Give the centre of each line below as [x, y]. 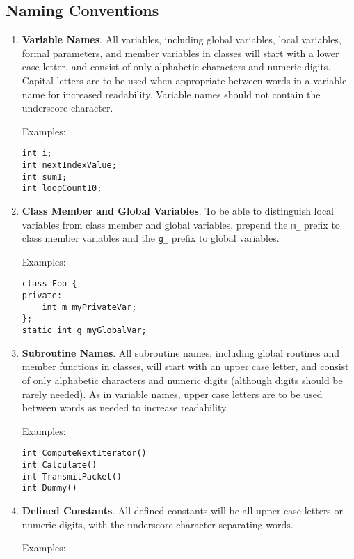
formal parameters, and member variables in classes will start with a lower [180, 53]
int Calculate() [59, 465]
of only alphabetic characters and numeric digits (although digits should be [182, 380]
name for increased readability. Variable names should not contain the [171, 94]
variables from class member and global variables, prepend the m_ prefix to [181, 224]
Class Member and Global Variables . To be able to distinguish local [178, 210]
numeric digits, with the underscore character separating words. [158, 524]
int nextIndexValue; [69, 166]
